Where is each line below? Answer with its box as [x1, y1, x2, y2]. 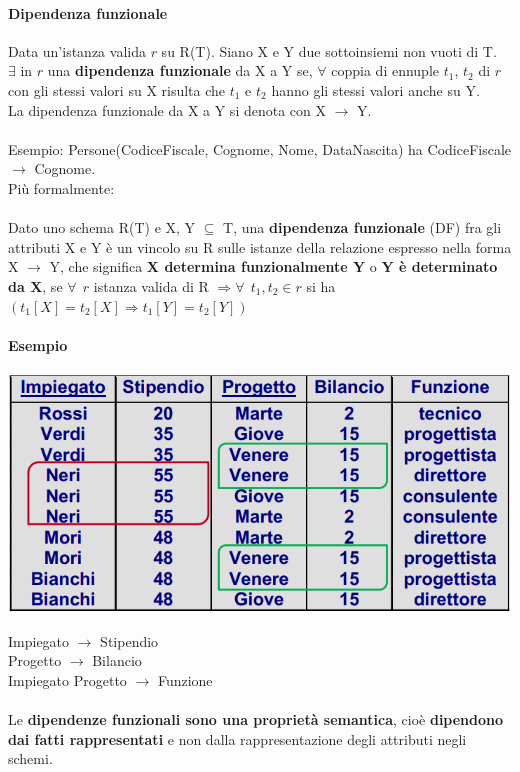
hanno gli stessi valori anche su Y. [271, 79, 480, 100]
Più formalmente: [8, 177, 115, 198]
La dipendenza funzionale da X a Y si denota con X [8, 99, 326, 120]
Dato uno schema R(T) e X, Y [8, 217, 196, 238]
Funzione [157, 669, 213, 690]
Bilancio [92, 650, 142, 671]
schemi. [8, 748, 53, 769]
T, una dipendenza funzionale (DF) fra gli [223, 217, 502, 238]
